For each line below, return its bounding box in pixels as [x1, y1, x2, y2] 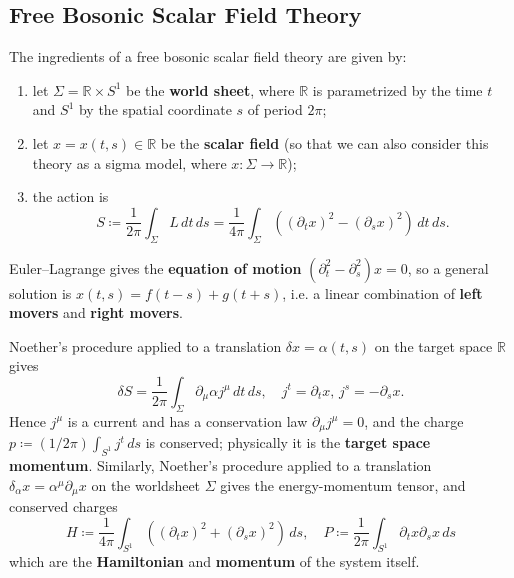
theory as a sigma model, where [32, 152, 227, 173]
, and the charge [364, 410, 464, 431]
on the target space [374, 335, 493, 356]
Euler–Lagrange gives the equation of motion [9, 257, 302, 278]
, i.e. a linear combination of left [282, 282, 483, 303]
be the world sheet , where [126, 79, 295, 100]
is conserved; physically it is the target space [145, 432, 431, 453]
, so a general [407, 257, 489, 278]
